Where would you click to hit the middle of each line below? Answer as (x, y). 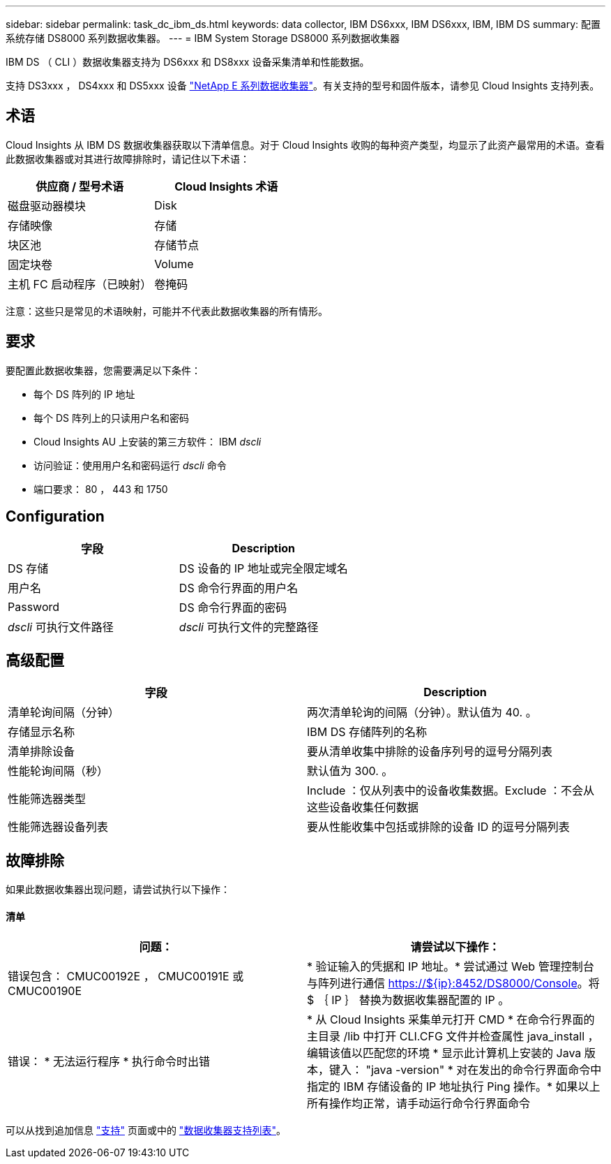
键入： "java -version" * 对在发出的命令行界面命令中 (466, 1070)
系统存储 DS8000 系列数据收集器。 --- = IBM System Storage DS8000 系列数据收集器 (203, 38)
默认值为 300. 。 (350, 771)
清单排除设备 (42, 752)
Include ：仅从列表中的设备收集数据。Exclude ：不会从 (451, 791)
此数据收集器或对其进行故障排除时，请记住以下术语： (128, 159)
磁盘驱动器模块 (47, 206)
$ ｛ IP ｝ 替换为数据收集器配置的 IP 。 (408, 1000)
